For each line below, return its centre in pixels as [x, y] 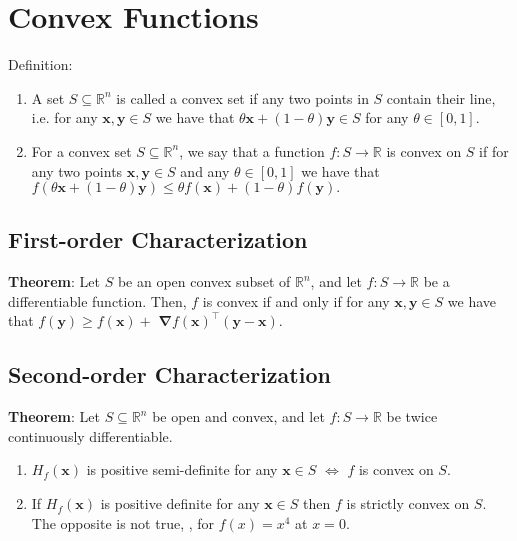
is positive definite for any [180, 503]
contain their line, [441, 97]
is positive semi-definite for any [182, 469]
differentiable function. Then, [97, 300]
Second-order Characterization [169, 374]
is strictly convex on [408, 503]
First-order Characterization [158, 239]
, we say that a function [252, 150]
